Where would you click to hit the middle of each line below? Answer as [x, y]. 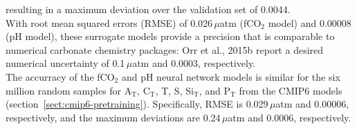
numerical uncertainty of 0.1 [65, 63]
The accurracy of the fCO [60, 76]
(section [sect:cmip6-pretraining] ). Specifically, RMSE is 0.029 [137, 104]
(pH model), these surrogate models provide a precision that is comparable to [170, 36]
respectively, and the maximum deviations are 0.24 [113, 117]
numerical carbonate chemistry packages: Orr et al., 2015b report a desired [165, 49]
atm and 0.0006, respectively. [290, 117]
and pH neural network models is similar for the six [231, 76]
